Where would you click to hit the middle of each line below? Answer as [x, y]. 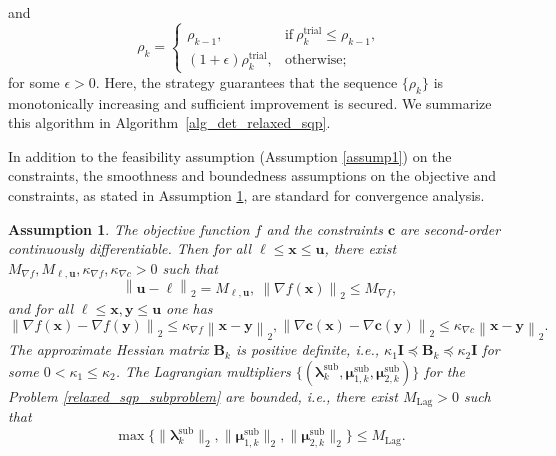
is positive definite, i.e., [307, 349]
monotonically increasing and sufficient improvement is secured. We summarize [250, 102]
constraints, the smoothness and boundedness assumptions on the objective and [252, 175]
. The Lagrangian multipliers [203, 370]
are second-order [450, 228]
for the [444, 370]
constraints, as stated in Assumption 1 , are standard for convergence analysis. [246, 195]
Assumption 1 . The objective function [129, 228]
